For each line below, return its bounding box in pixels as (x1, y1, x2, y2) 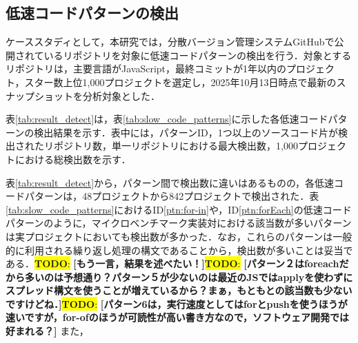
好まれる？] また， (6, 324, 89, 338)
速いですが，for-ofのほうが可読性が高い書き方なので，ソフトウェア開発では (6, 310, 350, 324)
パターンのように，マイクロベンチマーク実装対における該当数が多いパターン (6, 216, 352, 230)
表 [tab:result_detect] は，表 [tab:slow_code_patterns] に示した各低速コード (6, 112, 328, 126)
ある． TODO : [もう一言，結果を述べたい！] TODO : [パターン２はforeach (6, 256, 339, 271)
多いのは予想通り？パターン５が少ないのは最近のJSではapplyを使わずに (24, 269, 353, 284)
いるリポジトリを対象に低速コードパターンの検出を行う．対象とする (43, 48, 352, 62)
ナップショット (6, 88, 73, 103)
